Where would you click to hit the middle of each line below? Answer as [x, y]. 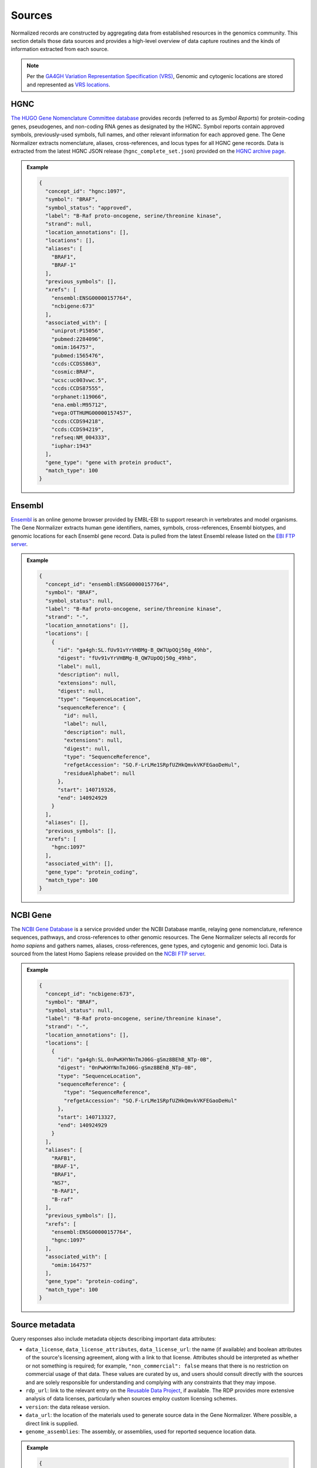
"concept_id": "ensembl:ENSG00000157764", [107, 584]
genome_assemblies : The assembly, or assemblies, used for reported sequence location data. [141, 1431]
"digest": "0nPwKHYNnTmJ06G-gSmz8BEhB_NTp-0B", [127, 1068]
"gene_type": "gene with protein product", [109, 462]
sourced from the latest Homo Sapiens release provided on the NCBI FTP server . [108, 954]
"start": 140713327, [87, 1117]
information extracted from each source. [60, 49]
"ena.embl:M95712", [80, 405]
